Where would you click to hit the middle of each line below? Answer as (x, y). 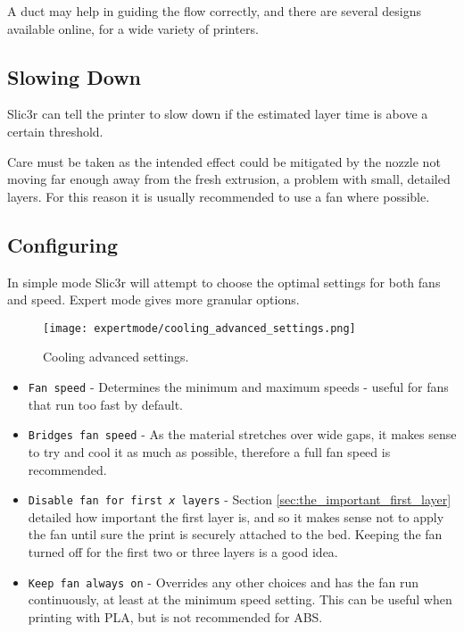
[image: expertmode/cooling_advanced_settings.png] (199, 328)
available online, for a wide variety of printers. (133, 28)
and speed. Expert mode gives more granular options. (153, 299)
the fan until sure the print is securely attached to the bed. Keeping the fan (235, 534)
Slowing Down (75, 76)
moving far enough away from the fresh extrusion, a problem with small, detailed (229, 179)
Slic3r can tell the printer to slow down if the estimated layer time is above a (218, 114)
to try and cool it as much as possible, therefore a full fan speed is (209, 451)
